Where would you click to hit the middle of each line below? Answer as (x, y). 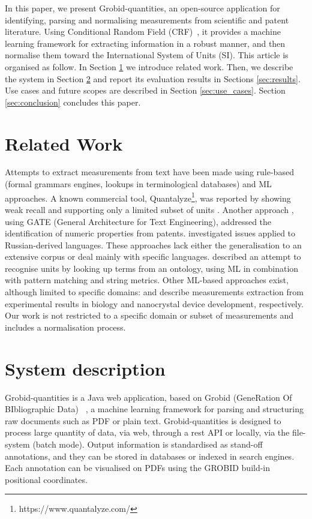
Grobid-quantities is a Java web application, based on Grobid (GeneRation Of (148, 397)
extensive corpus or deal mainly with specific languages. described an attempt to (153, 256)
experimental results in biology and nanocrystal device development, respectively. (154, 303)
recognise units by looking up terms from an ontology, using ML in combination (152, 268)
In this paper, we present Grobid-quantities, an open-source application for (142, 8)
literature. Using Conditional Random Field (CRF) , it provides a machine (143, 31)
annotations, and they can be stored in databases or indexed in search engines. (150, 456)
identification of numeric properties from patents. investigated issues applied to (150, 233)
